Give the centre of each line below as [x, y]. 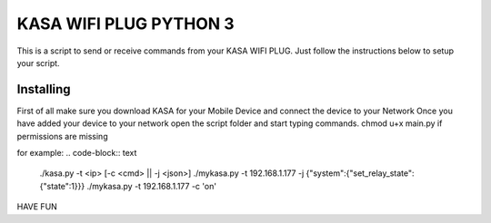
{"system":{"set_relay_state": [360, 173]
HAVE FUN [37, 207]
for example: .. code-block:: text [77, 153]
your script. [38, 63]
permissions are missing [62, 136]
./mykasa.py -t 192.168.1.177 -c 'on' [152, 186]
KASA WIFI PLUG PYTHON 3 [126, 24]
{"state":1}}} [62, 186]
